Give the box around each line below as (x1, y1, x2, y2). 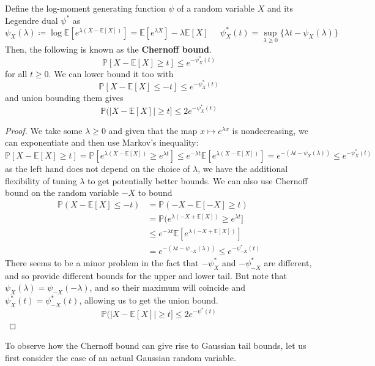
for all (5, 67, 28, 80)
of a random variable (177, 2, 255, 14)
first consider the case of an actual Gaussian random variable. (5, 351, 236, 364)
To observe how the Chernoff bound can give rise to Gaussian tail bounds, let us (5, 339, 306, 352)
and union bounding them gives (5, 91, 124, 104)
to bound (138, 186, 173, 199)
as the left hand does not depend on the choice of (5, 162, 190, 174)
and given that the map (108, 124, 198, 136)
